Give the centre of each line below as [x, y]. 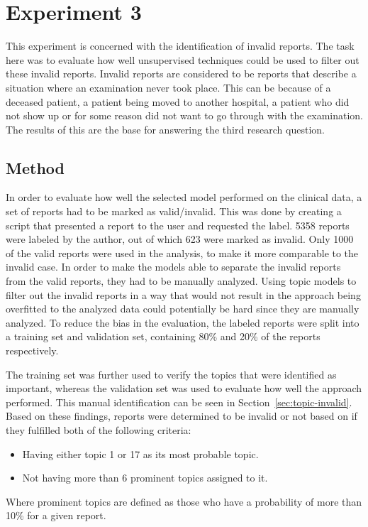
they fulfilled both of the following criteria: [99, 429]
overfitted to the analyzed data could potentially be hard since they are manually [183, 309]
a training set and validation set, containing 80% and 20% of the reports [163, 336]
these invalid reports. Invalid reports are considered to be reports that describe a [181, 74]
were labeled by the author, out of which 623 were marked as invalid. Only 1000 [180, 239]
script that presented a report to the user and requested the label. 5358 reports [178, 225]
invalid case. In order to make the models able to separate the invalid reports [173, 267]
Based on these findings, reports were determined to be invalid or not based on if [182, 416]
